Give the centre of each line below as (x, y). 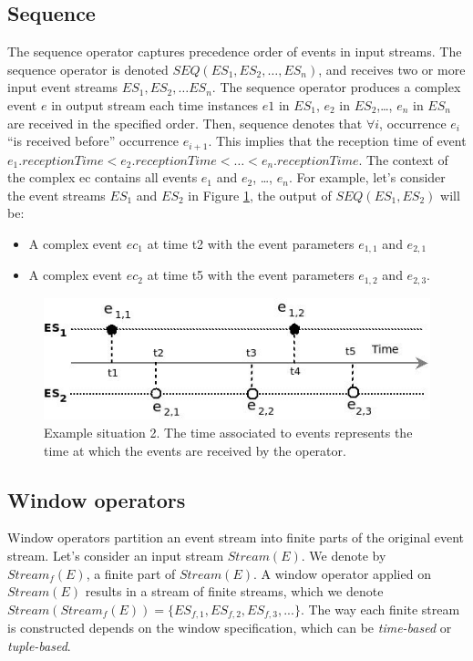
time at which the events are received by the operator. (195, 450)
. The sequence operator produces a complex (336, 87)
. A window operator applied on (342, 573)
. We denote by (344, 555)
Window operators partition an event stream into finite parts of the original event (236, 537)
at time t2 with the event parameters (251, 243)
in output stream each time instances (155, 104)
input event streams (63, 87)
